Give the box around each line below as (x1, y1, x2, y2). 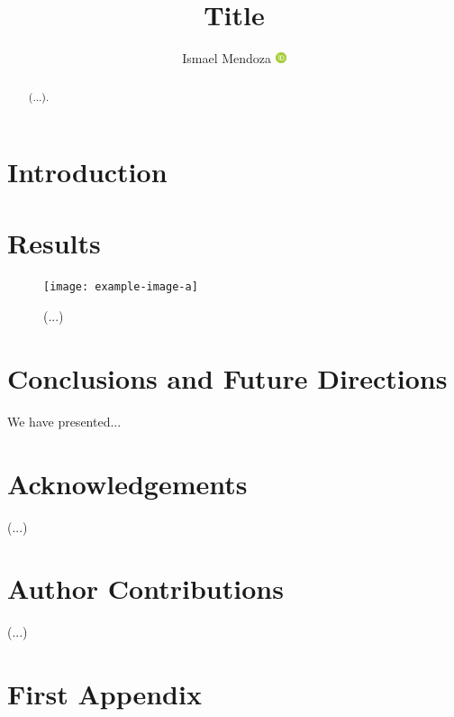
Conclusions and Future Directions (7, 359, 448, 396)
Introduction (7, 153, 168, 190)
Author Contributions (7, 570, 284, 607)
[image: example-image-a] (43, 280, 198, 294)
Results (7, 224, 101, 261)
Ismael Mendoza (182, 49, 272, 68)
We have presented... (7, 411, 122, 430)
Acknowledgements (7, 464, 248, 501)
